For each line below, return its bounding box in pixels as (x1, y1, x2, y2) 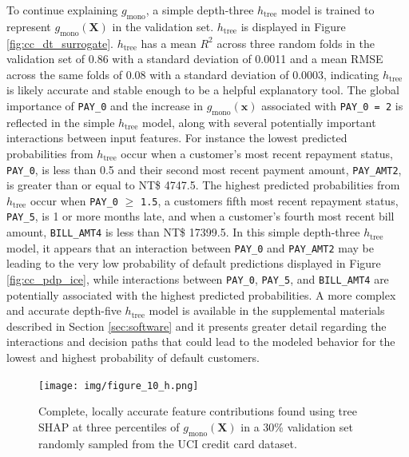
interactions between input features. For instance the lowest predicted (6, 129, 347, 146)
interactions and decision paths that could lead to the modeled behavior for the (6, 333, 395, 350)
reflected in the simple (6, 113, 115, 130)
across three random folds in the (216, 34, 375, 51)
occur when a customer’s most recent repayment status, (121, 145, 393, 161)
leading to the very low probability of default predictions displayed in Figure (6, 255, 381, 272)
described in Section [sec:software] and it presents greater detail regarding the (6, 317, 387, 334)
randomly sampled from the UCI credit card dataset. (38, 435, 297, 451)
